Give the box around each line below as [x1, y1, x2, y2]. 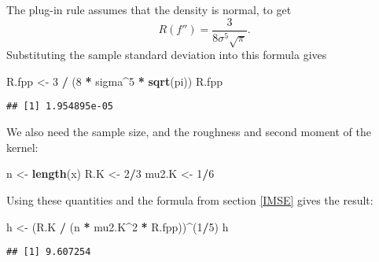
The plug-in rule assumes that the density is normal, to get [6, 2, 292, 17]
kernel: [6, 138, 39, 155]
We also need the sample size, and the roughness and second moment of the [6, 124, 372, 140]
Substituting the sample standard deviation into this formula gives [6, 46, 327, 63]
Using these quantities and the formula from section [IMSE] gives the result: [6, 191, 373, 208]
